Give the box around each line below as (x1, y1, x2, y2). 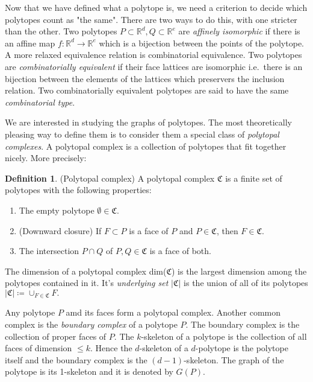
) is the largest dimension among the (172, 264, 307, 277)
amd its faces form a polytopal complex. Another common (66, 306, 281, 319)
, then (216, 224, 238, 237)
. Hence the (90, 342, 132, 354)
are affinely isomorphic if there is (178, 25, 300, 37)
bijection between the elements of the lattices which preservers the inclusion (5, 72, 285, 84)
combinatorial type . (5, 95, 75, 108)
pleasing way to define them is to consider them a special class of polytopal (5, 127, 279, 140)
